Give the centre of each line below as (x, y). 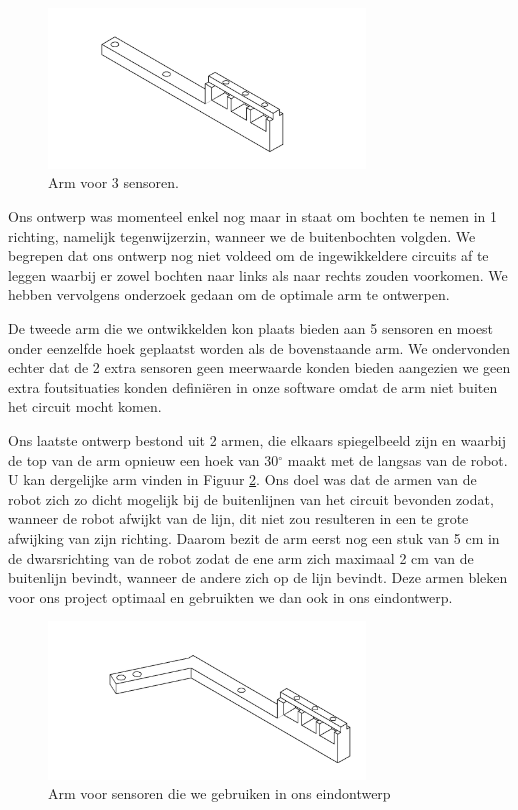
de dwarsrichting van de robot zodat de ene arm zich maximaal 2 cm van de (241, 557)
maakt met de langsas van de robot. (397, 459)
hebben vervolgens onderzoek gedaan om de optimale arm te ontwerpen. (229, 294)
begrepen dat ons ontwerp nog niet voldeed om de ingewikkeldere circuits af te (248, 255)
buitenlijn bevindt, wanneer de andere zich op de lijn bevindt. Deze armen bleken (258, 577)
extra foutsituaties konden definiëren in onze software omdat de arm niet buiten (253, 386)
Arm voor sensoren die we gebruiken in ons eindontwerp (219, 793)
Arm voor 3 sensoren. (113, 182)
